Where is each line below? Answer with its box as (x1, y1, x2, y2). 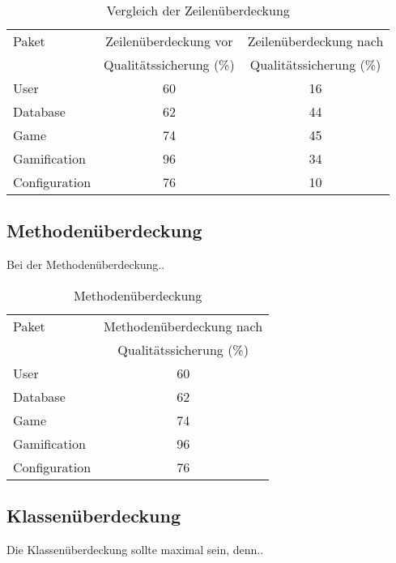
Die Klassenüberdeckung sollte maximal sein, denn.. (6, 541, 264, 557)
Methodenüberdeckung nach (104, 316, 263, 335)
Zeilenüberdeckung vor (105, 32, 233, 50)
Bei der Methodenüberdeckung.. (6, 256, 165, 273)
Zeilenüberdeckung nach (247, 32, 384, 50)
